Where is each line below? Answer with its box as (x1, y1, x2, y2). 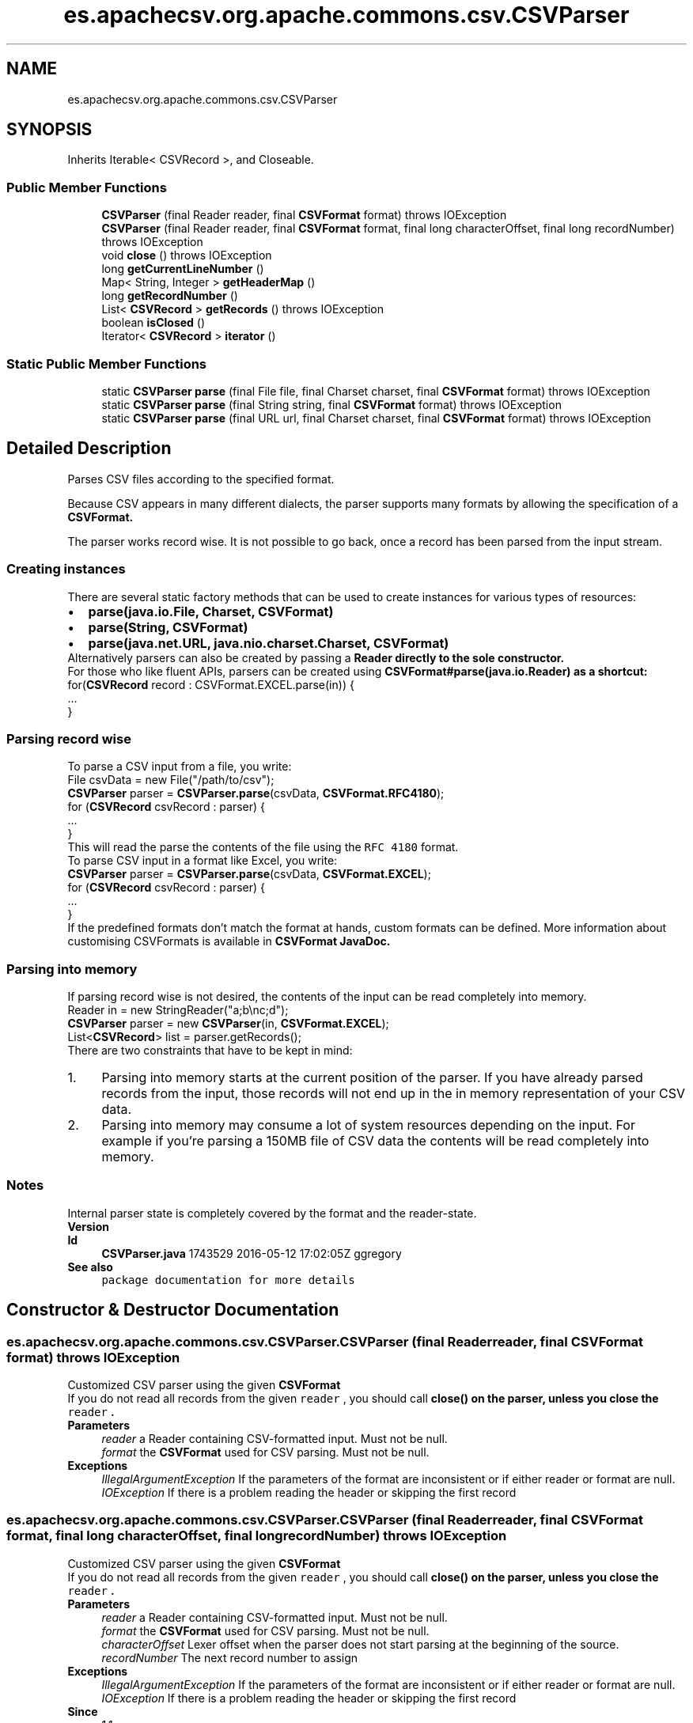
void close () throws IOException (101, 248, 272, 263)
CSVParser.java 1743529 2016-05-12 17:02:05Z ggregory (101, 1246, 402, 1260)
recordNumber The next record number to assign (101, 1650, 358, 1664)
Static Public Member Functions (6, 355, 207, 372)
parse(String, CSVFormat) (88, 619, 248, 635)
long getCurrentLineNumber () (101, 262, 264, 276)
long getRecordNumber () (101, 289, 238, 303)
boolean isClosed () (101, 316, 206, 330)
